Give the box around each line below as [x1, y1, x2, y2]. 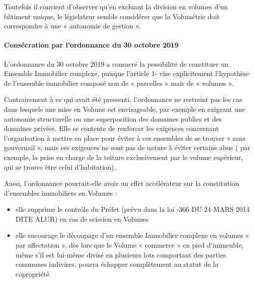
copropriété [15, 268, 50, 279]
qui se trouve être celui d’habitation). [4, 161, 116, 172]
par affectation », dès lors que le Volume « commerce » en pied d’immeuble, [15, 240, 244, 250]
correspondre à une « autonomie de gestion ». [4, 21, 141, 31]
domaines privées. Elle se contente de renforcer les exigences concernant [4, 123, 219, 133]
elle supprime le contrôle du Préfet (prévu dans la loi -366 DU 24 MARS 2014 [15, 204, 250, 214]
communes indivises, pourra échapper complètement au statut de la [15, 259, 219, 269]
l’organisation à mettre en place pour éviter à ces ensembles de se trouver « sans [4, 132, 246, 143]
